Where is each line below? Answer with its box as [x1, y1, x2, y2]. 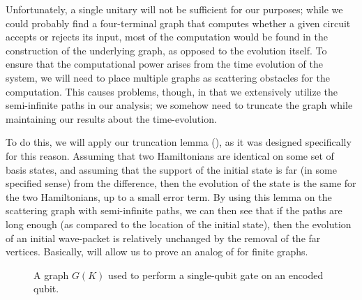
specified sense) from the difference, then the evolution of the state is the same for [6, 176, 356, 190]
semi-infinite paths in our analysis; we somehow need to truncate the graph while [6, 98, 353, 112]
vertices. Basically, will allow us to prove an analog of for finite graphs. [6, 244, 308, 259]
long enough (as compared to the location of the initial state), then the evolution [6, 216, 352, 231]
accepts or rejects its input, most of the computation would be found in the [6, 29, 328, 44]
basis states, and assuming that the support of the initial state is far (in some [6, 162, 337, 177]
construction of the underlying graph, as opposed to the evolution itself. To [6, 43, 327, 57]
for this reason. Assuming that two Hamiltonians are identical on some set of [6, 148, 334, 163]
